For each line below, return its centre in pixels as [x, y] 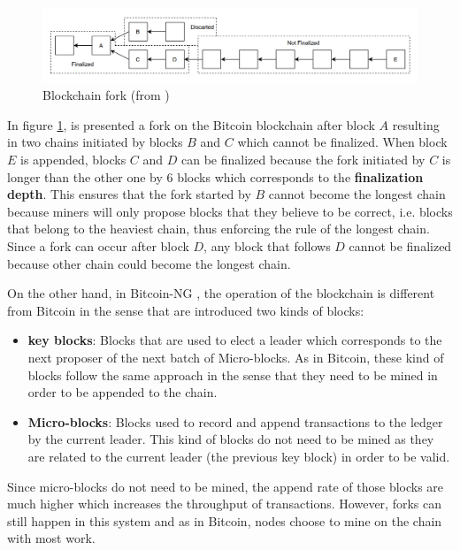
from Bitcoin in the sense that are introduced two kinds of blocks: [186, 310]
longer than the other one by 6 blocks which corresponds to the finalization [215, 176]
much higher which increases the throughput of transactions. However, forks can [225, 504]
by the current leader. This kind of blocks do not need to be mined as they [231, 439]
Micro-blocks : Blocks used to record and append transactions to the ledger [235, 421]
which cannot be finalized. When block [342, 142]
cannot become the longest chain [357, 194]
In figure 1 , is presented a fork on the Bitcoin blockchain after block [191, 124]
